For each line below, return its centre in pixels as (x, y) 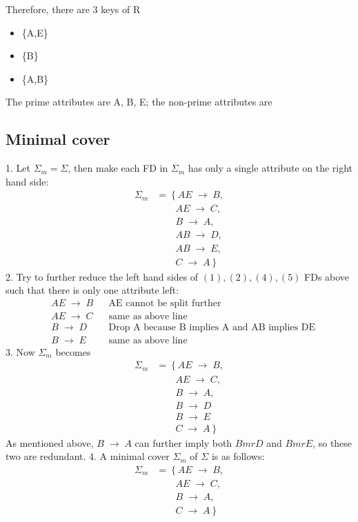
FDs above (327, 276)
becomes (73, 351)
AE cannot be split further (165, 303)
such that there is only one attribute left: (92, 290)
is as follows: (238, 456)
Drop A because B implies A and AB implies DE (212, 327)
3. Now (20, 351)
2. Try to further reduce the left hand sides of (102, 276)
